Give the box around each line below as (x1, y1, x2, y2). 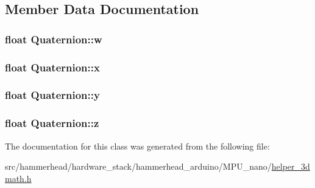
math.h (5, 172, 32, 184)
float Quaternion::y (5, 87, 100, 103)
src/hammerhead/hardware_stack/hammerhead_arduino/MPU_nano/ (5, 160, 272, 173)
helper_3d (271, 160, 310, 173)
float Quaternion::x (5, 59, 100, 74)
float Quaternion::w (5, 31, 102, 46)
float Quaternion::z (5, 115, 99, 131)
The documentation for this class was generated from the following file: (5, 139, 270, 152)
